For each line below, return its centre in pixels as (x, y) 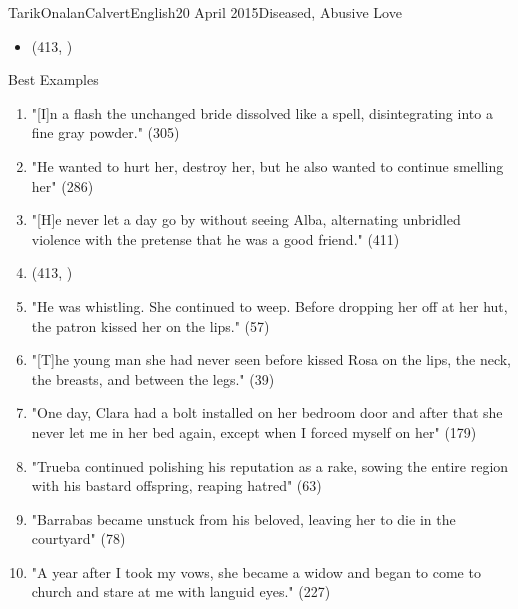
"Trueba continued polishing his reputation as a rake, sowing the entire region (270, 465)
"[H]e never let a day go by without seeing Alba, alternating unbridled (246, 219)
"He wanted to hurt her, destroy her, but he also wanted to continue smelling (267, 165)
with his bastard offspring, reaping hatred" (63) (176, 485)
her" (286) (62, 185)
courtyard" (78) (78, 538)
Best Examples (53, 79)
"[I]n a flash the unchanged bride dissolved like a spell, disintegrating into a (262, 112)
